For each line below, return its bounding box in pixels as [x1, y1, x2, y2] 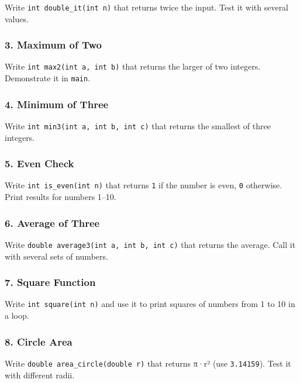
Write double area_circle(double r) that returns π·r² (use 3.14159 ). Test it [5, 357, 291, 369]
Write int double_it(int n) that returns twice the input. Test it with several [5, 1, 289, 13]
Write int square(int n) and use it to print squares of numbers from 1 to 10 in [5, 298, 295, 310]
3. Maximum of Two [5, 37, 102, 52]
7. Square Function [5, 275, 96, 289]
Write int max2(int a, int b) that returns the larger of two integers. [5, 60, 261, 73]
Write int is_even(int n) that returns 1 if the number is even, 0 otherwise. [5, 179, 282, 191]
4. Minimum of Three [5, 96, 109, 111]
